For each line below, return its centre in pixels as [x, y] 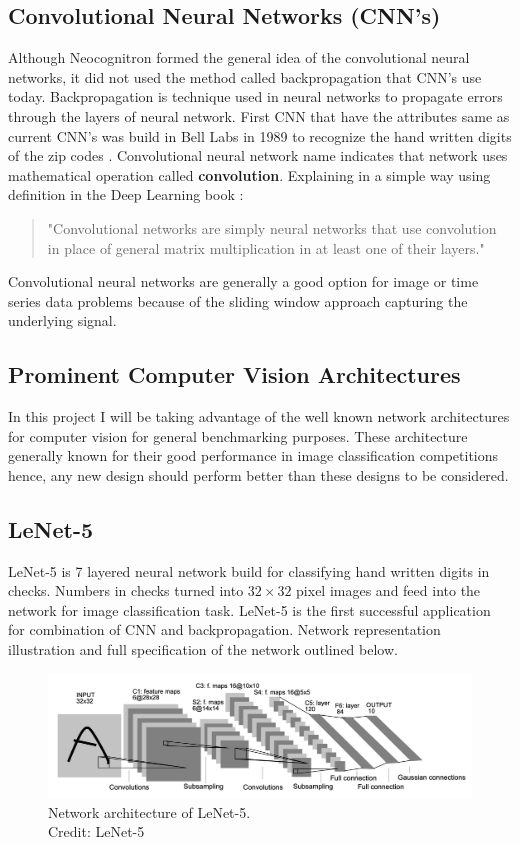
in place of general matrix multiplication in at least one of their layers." [266, 247]
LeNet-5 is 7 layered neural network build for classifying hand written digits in [249, 570]
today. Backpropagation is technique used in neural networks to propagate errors [255, 96]
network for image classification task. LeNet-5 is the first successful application [249, 609]
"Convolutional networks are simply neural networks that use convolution [272, 227]
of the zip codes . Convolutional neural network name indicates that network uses [258, 155]
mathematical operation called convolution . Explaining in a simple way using [249, 174]
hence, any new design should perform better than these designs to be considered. [258, 474]
